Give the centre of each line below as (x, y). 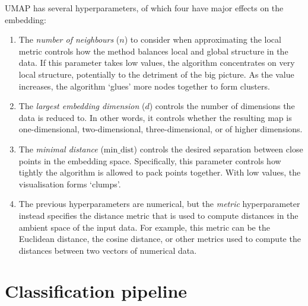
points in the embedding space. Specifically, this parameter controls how (150, 160)
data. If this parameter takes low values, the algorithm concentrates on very (157, 63)
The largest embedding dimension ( (82, 106)
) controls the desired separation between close (218, 149)
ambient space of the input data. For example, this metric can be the (144, 227)
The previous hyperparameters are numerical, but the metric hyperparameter (159, 204)
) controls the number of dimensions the (222, 106)
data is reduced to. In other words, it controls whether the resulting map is (155, 117)
